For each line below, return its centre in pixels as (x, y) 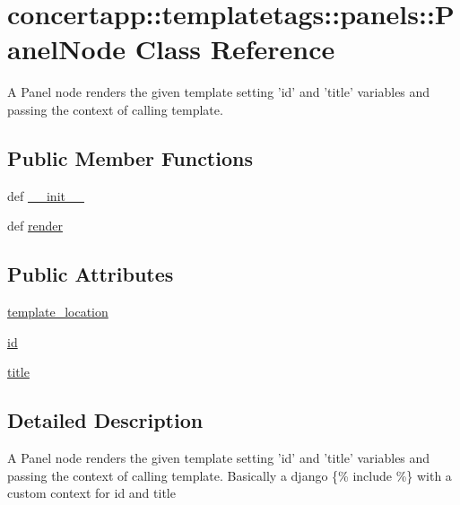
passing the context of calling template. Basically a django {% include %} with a (230, 475)
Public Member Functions (130, 157)
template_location (58, 312)
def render (35, 226)
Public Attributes (91, 274)
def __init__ (46, 195)
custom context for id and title (91, 493)
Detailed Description (105, 420)
